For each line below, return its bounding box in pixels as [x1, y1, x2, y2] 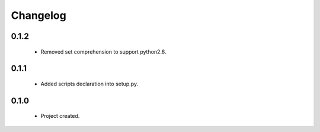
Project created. [40, 113, 80, 120]
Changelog [11, 9, 66, 22]
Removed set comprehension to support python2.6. [40, 48, 167, 55]
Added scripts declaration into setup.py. [40, 80, 139, 87]
